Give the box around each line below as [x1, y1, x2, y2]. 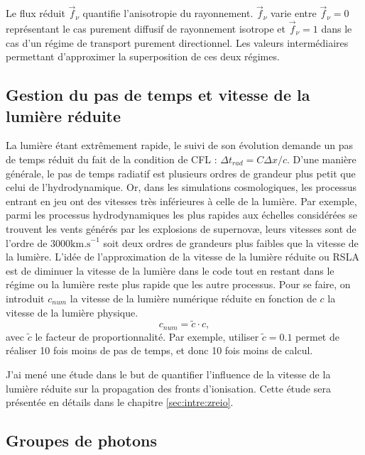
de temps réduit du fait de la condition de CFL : [6, 152, 217, 166]
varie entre [271, 6, 317, 21]
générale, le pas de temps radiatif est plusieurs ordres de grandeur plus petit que [6, 165, 356, 180]
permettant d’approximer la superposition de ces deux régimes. [6, 49, 280, 64]
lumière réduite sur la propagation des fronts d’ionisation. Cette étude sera [6, 380, 331, 395]
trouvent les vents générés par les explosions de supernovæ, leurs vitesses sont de [6, 221, 356, 236]
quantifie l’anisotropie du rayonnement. [82, 6, 254, 21]
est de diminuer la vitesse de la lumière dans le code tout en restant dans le [6, 263, 334, 278]
